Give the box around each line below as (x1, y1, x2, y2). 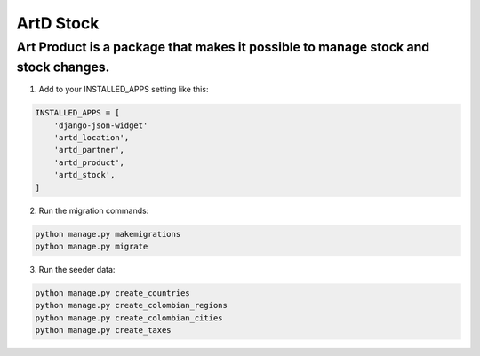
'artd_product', (53, 157, 124, 168)
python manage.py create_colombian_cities (35, 312, 223, 323)
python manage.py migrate (35, 241, 148, 251)
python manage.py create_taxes (35, 325, 172, 336)
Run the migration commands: (38, 205, 149, 216)
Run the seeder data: (38, 264, 116, 274)
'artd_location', (53, 133, 130, 142)
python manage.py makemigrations (35, 229, 181, 239)
